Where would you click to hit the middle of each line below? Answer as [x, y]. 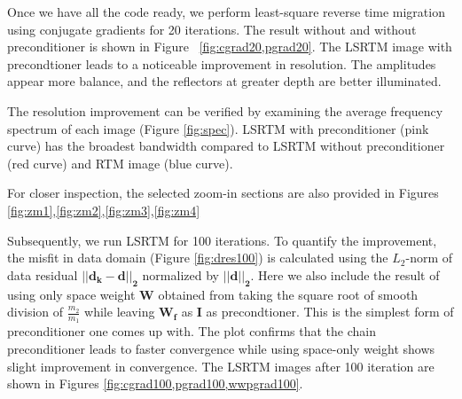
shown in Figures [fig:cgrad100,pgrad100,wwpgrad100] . [155, 383]
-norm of [429, 258]
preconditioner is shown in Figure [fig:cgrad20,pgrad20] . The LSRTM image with [230, 47]
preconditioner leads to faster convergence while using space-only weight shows [221, 348]
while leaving [120, 312]
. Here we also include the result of [345, 274]
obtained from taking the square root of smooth [288, 294]
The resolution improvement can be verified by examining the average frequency [225, 110]
